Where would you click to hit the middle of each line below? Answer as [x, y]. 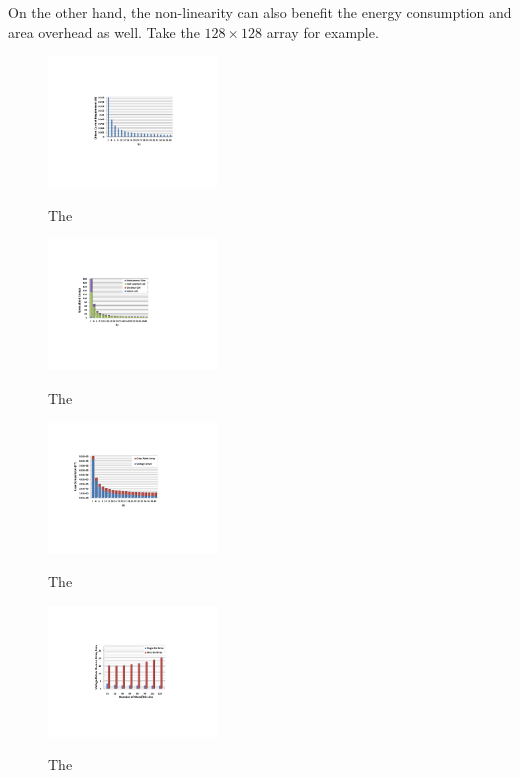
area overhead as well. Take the [104, 31]
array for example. [322, 31]
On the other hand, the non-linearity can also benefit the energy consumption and [260, 12]
